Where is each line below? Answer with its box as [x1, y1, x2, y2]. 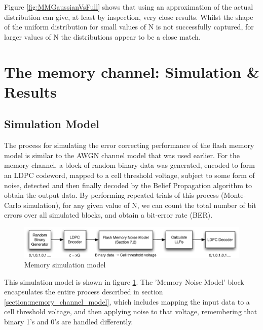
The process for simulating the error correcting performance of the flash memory [4, 140, 254, 151]
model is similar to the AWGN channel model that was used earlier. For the [4, 149, 240, 160]
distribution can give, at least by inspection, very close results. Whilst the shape [4, 11, 253, 22]
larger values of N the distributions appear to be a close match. [4, 31, 201, 42]
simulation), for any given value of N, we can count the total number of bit [23, 199, 256, 210]
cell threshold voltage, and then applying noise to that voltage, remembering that [4, 306, 257, 317]
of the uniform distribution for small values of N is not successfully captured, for [4, 21, 254, 32]
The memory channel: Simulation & [4, 61, 259, 82]
